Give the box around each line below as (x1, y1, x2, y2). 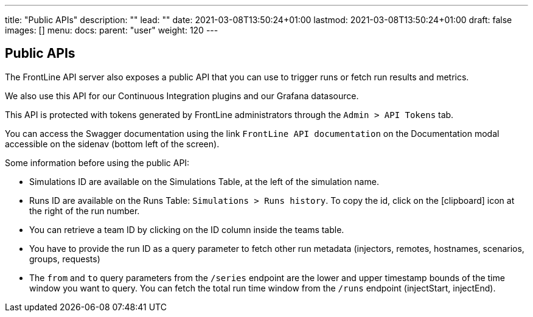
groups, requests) (29, 253, 100, 264)
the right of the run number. (29, 205, 140, 216)
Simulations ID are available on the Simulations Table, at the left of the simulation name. (29, 176, 379, 187)
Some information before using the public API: (5, 157, 190, 168)
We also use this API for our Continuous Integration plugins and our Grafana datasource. (5, 90, 359, 101)
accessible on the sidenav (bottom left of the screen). (5, 138, 220, 149)
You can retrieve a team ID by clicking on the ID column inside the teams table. (29, 224, 344, 235)
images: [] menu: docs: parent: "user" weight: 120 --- (5, 25, 218, 35)
